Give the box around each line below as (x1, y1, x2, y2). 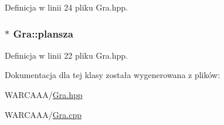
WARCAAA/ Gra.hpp (5, 89, 83, 100)
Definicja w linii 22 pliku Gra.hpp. (5, 49, 128, 61)
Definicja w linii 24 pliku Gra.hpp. (5, 1, 128, 13)
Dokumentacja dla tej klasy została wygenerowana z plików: (5, 69, 220, 81)
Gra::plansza (13, 26, 73, 40)
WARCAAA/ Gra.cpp (5, 108, 82, 120)
